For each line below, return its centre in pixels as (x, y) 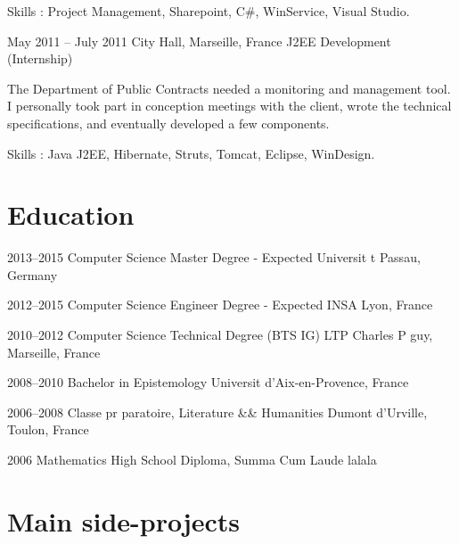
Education (71, 214)
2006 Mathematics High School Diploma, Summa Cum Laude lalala (192, 460)
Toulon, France (48, 429)
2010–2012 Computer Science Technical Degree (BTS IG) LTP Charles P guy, (220, 335)
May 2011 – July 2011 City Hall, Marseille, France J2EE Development (199, 41)
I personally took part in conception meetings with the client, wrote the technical (229, 106)
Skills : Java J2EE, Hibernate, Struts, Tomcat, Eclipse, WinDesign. (191, 153)
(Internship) (40, 58)
